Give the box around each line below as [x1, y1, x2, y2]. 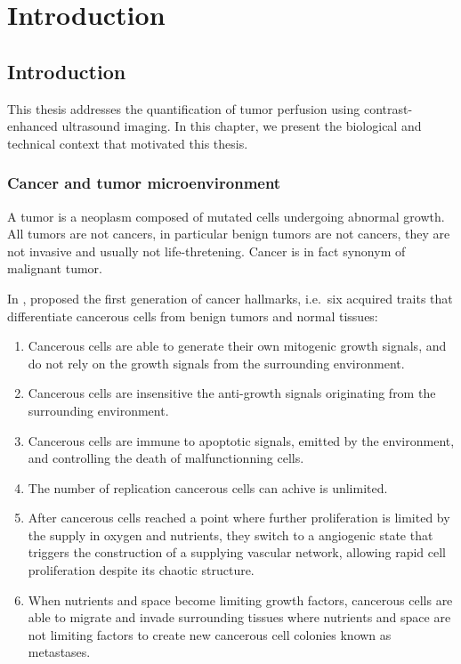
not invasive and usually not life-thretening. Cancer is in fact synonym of [7, 241, 406, 260]
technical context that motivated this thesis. [7, 134, 248, 152]
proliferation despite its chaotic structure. [28, 561, 255, 579]
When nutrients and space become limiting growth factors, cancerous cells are [28, 590, 453, 609]
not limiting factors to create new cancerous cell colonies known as [28, 625, 392, 644]
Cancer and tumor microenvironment [7, 172, 281, 194]
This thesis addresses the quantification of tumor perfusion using [7, 99, 360, 117]
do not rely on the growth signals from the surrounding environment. [28, 353, 405, 372]
